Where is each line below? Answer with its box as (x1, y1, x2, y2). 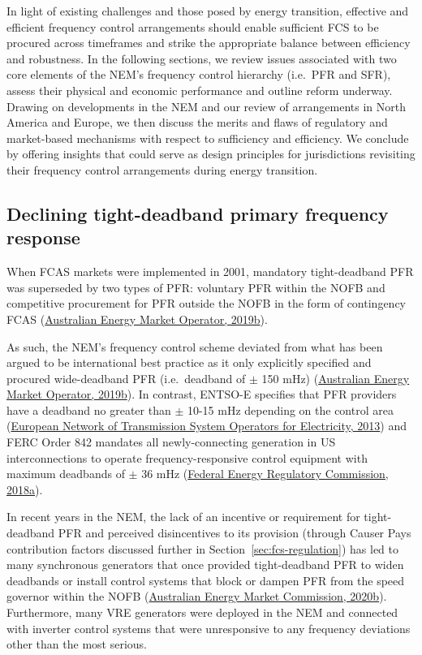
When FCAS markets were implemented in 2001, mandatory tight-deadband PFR (6, 263, 414, 280)
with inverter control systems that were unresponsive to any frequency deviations (6, 619, 411, 636)
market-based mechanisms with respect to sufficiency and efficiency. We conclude (6, 129, 409, 146)
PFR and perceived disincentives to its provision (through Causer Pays (58, 524, 411, 541)
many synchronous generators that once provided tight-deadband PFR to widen (6, 556, 404, 573)
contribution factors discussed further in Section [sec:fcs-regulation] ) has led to (6, 540, 399, 557)
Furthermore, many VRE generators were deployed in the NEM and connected (6, 604, 398, 620)
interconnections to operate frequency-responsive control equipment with (6, 449, 368, 466)
